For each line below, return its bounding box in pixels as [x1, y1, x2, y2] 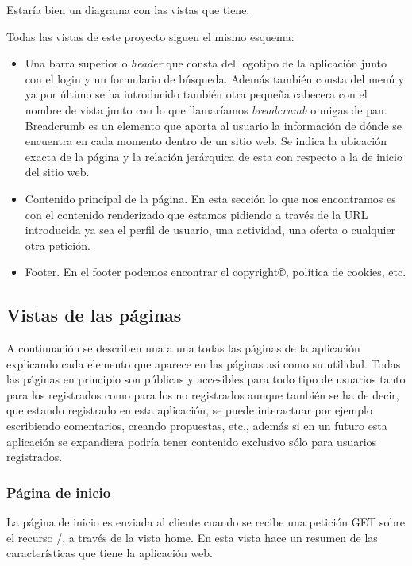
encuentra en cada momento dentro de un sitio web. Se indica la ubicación [25, 133, 387, 149]
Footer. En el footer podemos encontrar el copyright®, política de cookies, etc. [25, 264, 406, 280]
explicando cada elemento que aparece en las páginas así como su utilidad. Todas [6, 355, 401, 372]
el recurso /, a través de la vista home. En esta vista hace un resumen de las [6, 529, 378, 545]
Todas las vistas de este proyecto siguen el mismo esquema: [6, 28, 295, 44]
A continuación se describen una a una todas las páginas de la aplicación [6, 340, 360, 356]
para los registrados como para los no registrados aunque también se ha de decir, [6, 386, 399, 402]
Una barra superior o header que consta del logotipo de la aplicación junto [25, 55, 387, 71]
